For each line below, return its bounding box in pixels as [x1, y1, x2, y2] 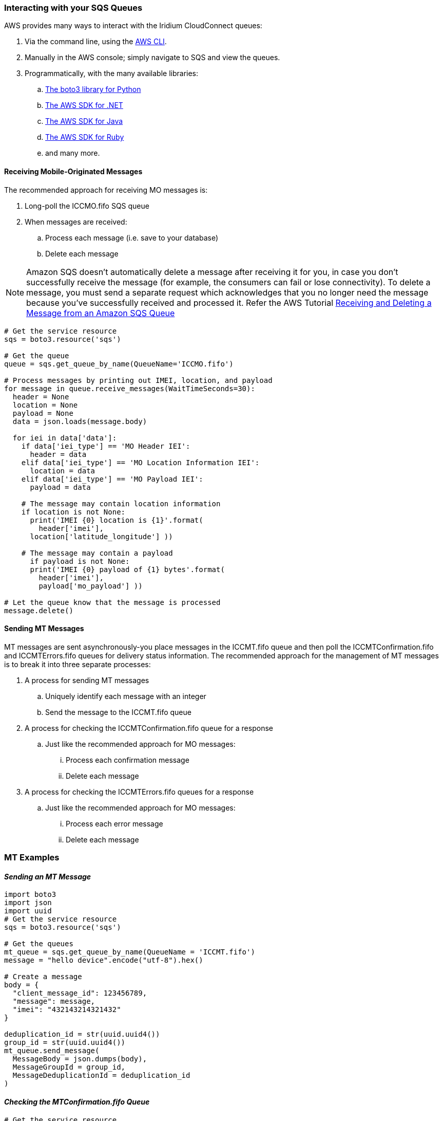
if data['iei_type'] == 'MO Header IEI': [21, 442, 190, 450]
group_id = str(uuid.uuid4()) [4, 1038, 126, 1047]
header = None [12, 392, 69, 401]
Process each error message [66, 819, 163, 828]
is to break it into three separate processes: [4, 659, 151, 669]
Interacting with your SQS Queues [4, 3, 143, 13]
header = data [30, 450, 87, 458]
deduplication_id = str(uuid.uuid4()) [4, 1030, 160, 1039]
